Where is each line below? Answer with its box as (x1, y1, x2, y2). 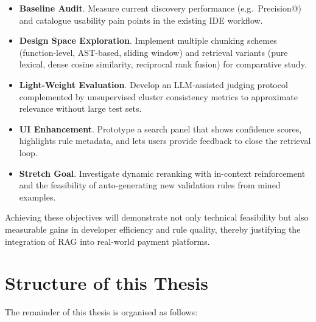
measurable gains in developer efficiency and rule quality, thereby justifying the (5, 222, 301, 235)
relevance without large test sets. (19, 102, 142, 115)
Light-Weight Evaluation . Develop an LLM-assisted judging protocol (19, 78, 288, 91)
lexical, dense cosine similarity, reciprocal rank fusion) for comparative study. (19, 58, 307, 70)
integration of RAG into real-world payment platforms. (5, 235, 210, 247)
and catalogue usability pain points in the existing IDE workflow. (19, 13, 263, 26)
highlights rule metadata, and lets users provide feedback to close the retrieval (19, 134, 311, 147)
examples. (19, 190, 56, 203)
